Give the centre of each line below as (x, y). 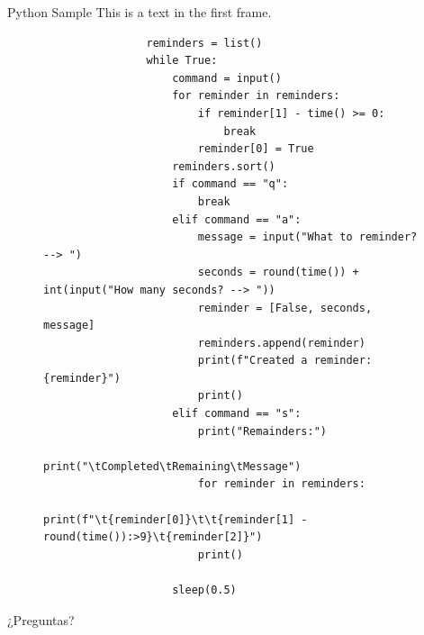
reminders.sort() (224, 166)
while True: (182, 61)
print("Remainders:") (262, 431)
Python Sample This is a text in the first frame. (140, 12)
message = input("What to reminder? (307, 237)
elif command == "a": (237, 219)
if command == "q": (230, 184)
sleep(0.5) (204, 590)
